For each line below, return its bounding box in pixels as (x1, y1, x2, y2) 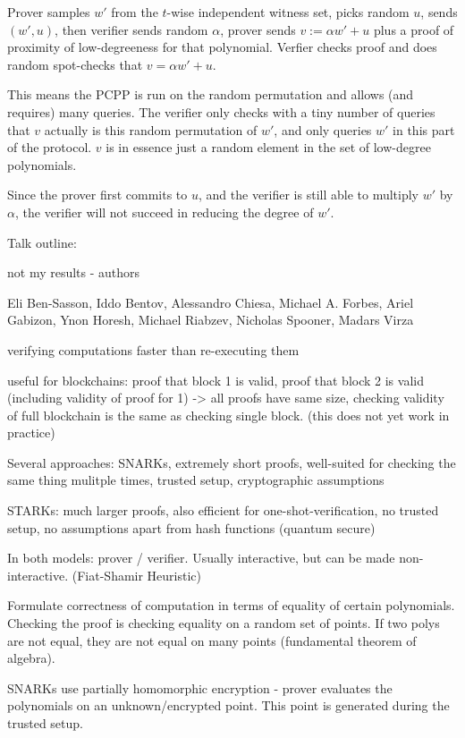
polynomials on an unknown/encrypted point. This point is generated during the (7, 696, 450, 715)
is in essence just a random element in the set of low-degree (106, 138, 431, 157)
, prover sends (220, 20, 296, 38)
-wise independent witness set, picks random (166, 3, 410, 21)
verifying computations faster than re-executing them (7, 340, 300, 359)
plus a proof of (373, 20, 454, 38)
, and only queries (274, 120, 372, 139)
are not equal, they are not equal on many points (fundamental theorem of (7, 631, 417, 649)
